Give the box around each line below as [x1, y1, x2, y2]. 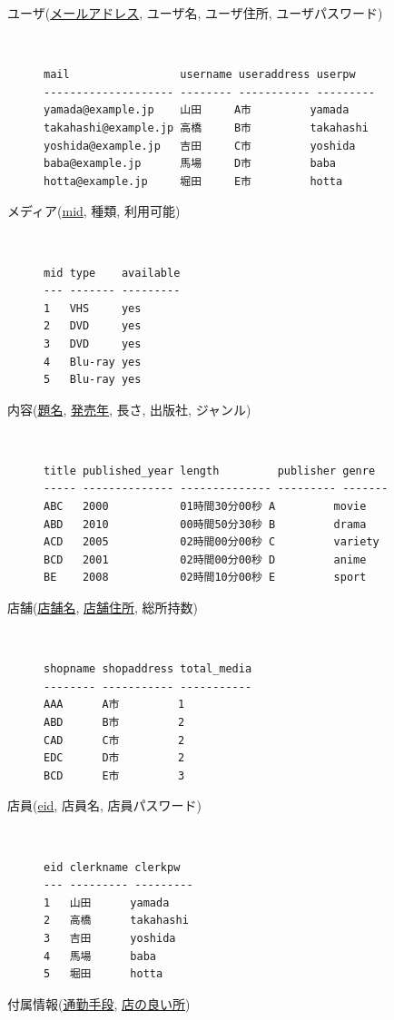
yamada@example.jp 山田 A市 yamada [44, 103, 350, 117]
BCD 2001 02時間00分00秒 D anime [44, 553, 367, 566]
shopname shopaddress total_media [44, 662, 252, 676]
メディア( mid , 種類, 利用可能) [7, 201, 181, 221]
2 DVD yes [44, 319, 142, 333]
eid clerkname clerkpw [44, 860, 181, 874]
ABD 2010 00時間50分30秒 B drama [44, 517, 367, 531]
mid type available [44, 266, 181, 280]
